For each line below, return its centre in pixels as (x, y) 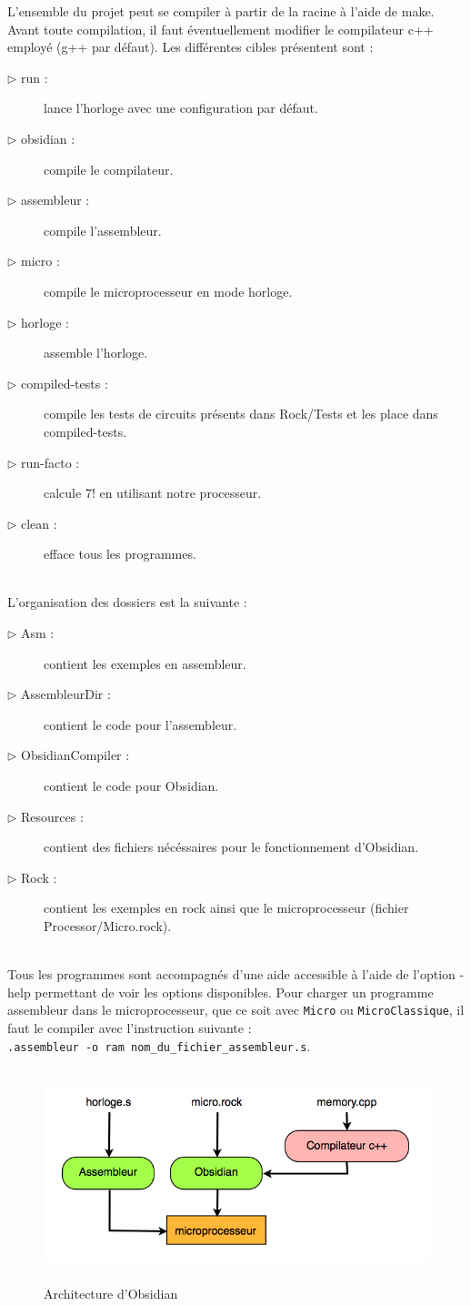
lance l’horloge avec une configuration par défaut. (181, 108)
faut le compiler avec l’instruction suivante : (130, 1028)
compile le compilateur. (109, 169)
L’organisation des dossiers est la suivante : (127, 602)
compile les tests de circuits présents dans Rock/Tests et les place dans (241, 414)
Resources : (52, 816)
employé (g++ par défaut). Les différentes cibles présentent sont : (190, 47)
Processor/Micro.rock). (108, 926)
